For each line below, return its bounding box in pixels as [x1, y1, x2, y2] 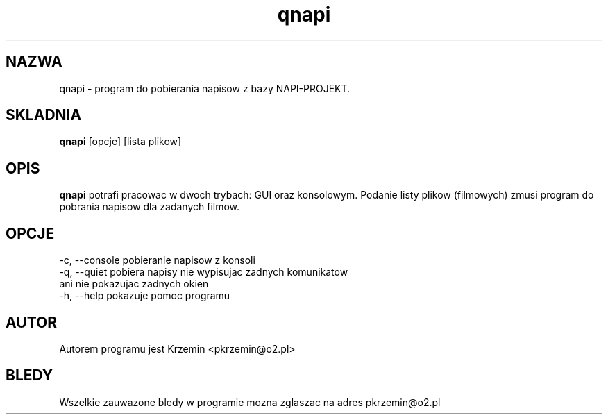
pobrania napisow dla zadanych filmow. [59, 201, 240, 213]
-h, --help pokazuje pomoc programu [59, 289, 230, 302]
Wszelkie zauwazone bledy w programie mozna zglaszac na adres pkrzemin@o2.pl [59, 396, 441, 408]
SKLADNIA [6, 106, 82, 124]
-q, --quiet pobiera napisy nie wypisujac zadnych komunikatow [59, 266, 348, 278]
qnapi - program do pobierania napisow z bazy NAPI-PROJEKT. [59, 82, 351, 94]
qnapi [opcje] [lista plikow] [59, 135, 182, 148]
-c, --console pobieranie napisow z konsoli [59, 254, 255, 267]
